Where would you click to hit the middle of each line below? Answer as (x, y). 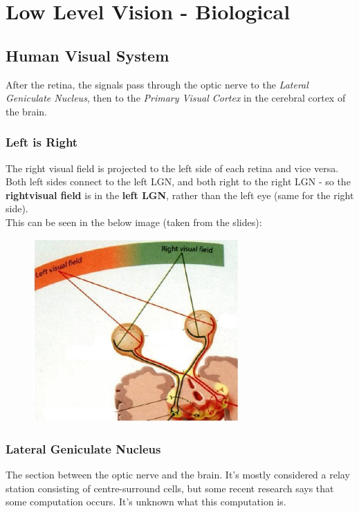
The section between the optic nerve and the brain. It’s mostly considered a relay (178, 474)
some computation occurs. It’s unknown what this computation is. (146, 502)
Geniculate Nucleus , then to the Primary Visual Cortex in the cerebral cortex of (176, 98)
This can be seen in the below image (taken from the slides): (134, 222)
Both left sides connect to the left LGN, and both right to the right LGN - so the (178, 181)
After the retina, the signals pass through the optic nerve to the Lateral (157, 84)
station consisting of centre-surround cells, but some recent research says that (170, 488)
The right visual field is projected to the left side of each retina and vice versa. (172, 168)
